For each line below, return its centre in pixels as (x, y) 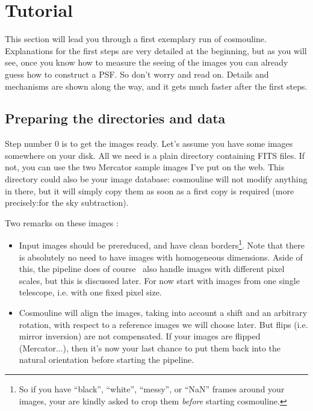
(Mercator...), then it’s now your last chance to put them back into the (150, 348)
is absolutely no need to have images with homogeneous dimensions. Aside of (161, 257)
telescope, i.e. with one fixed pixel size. (90, 292)
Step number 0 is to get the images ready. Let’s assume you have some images (149, 144)
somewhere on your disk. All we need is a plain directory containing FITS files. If (155, 155)
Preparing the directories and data (115, 118)
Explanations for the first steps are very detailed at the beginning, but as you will (156, 50)
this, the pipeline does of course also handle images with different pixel (152, 269)
